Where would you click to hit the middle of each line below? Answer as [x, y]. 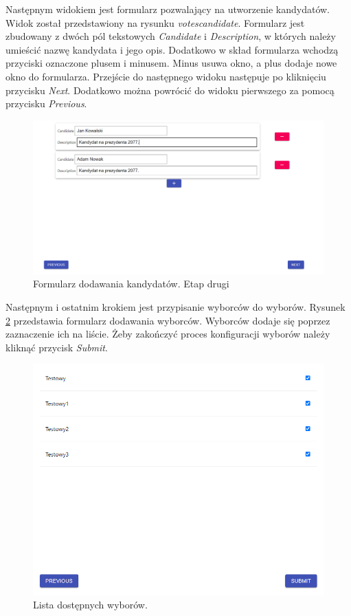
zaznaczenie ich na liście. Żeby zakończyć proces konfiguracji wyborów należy [168, 334]
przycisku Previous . [46, 103]
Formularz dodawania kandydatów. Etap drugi [131, 284]
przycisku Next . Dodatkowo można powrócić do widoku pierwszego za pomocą [170, 90]
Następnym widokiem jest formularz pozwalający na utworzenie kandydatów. [168, 9]
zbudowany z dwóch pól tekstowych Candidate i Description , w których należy [171, 36]
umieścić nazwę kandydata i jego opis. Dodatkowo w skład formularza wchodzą [172, 49]
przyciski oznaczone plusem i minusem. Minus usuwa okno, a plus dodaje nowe [171, 63]
